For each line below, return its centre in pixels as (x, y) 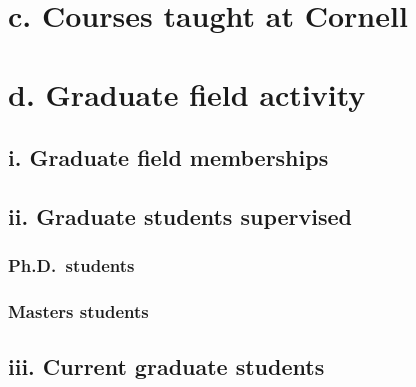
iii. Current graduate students (166, 366)
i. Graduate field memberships (168, 157)
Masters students (78, 311)
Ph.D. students (71, 265)
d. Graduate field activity (187, 93)
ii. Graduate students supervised (180, 215)
